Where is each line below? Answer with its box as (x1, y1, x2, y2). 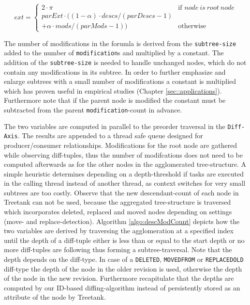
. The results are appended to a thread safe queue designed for (17, 130, 203, 141)
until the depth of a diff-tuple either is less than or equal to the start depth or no (4, 235, 245, 245)
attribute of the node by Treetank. (4, 292, 106, 302)
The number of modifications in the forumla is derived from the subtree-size (4, 38, 236, 48)
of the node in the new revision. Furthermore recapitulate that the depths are (4, 273, 234, 283)
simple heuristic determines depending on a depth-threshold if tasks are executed (4, 168, 244, 178)
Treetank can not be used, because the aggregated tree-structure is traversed (4, 197, 231, 207)
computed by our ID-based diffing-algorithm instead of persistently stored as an (4, 282, 240, 292)
